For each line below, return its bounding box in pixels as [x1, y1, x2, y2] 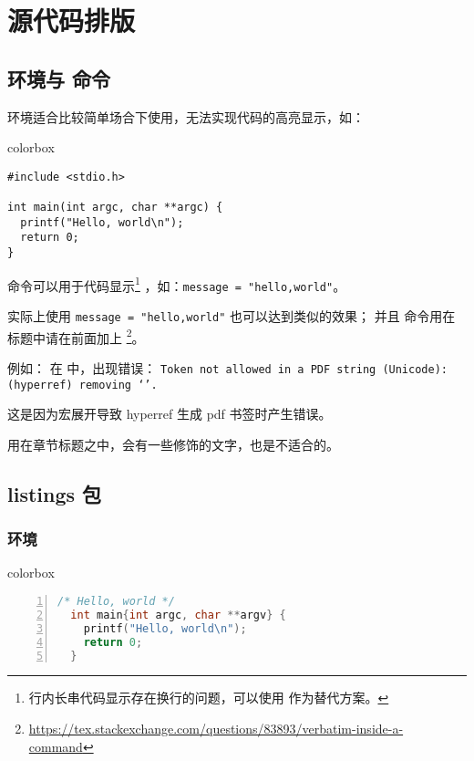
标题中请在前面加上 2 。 [7, 325, 145, 347]
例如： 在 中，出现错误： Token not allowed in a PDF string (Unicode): [7, 358, 448, 377]
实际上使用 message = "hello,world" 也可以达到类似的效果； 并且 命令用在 [7, 307, 456, 326]
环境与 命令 [7, 64, 111, 92]
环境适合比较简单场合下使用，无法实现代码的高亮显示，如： [7, 107, 365, 126]
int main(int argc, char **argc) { [7, 201, 223, 214]
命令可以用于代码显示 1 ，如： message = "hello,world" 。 [7, 273, 346, 295]
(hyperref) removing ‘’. [7, 378, 158, 391]
